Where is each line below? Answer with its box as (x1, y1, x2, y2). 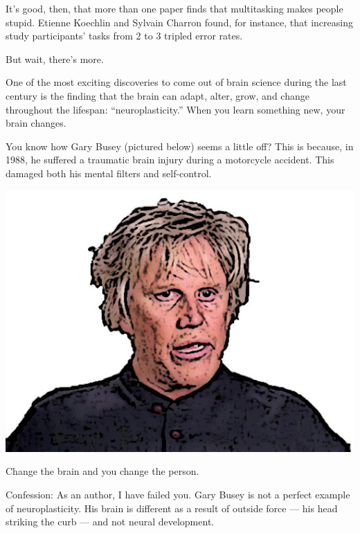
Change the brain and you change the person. (6, 464, 199, 478)
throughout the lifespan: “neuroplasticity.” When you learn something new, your (6, 102, 345, 116)
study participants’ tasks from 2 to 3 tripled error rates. (6, 28, 243, 43)
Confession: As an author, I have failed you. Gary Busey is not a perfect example (6, 487, 350, 501)
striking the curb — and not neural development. (6, 514, 215, 529)
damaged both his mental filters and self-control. (6, 165, 212, 180)
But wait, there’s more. (6, 51, 104, 66)
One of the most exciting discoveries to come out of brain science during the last (6, 75, 347, 89)
